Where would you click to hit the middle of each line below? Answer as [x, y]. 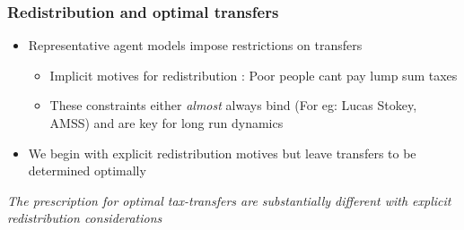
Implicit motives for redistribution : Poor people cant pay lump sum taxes [254, 75]
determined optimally [87, 170]
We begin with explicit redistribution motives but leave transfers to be [222, 153]
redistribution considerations [85, 218]
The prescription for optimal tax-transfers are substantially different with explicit [229, 200]
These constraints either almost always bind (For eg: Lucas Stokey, [233, 105]
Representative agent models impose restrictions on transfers [195, 45]
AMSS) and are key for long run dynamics [166, 123]
